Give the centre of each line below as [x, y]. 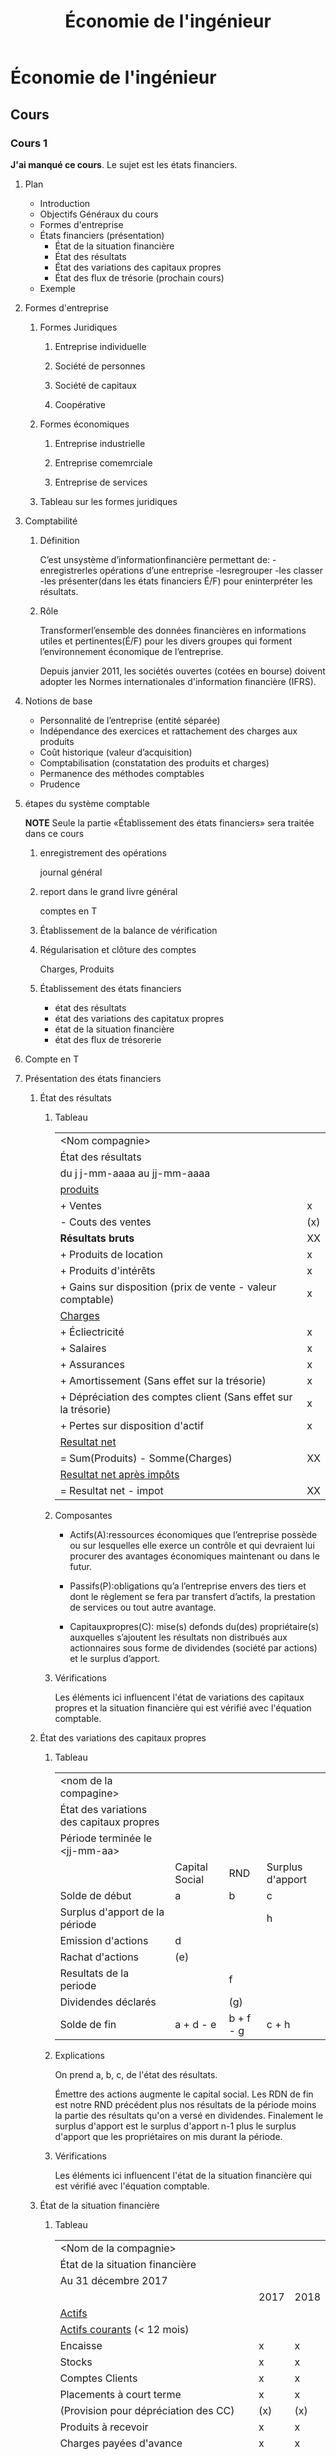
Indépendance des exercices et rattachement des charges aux [168, 731]
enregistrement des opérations [103, 852]
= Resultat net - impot [111, 1490]
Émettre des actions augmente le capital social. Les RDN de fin [184, 2094]
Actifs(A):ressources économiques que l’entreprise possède [193, 1534]
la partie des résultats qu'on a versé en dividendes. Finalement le [189, 2115]
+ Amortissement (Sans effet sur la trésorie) [163, 1380]
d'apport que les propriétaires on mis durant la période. [168, 2136]
